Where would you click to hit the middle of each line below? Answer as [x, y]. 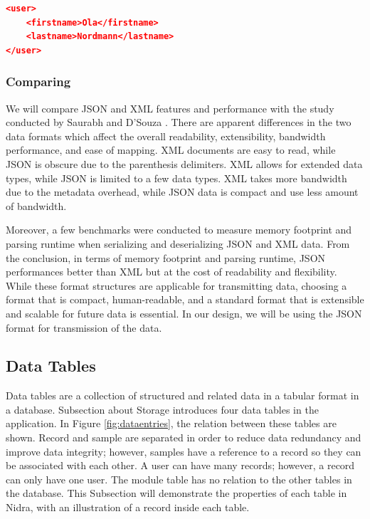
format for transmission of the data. [84, 327]
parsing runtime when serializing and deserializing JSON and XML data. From [178, 243]
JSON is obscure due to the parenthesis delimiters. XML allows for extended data [184, 163]
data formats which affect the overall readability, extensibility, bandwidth [166, 136]
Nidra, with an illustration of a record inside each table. [128, 507]
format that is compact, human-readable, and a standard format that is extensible [185, 299]
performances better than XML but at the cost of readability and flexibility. [171, 272]
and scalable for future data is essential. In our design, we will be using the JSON [184, 313]
